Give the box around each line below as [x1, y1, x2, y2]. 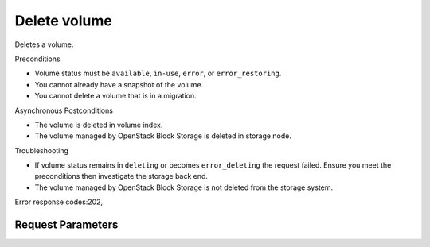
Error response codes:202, [14, 197, 104, 206]
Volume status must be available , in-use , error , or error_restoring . [34, 68, 282, 79]
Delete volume [14, 12, 113, 29]
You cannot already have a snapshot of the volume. [34, 79, 204, 89]
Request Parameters [14, 218, 119, 232]
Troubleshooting [14, 145, 69, 155]
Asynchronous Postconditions [14, 106, 113, 115]
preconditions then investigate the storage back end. [34, 172, 209, 181]
